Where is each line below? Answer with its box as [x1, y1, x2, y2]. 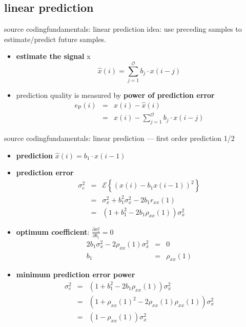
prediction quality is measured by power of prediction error [16, 90, 215, 100]
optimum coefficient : [16, 226, 90, 237]
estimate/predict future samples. [4, 33, 107, 44]
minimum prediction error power [16, 269, 135, 280]
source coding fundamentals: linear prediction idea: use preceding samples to [4, 24, 242, 34]
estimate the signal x [16, 51, 91, 62]
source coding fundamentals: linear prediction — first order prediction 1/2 [4, 133, 235, 144]
